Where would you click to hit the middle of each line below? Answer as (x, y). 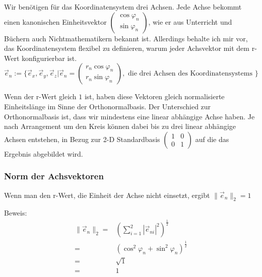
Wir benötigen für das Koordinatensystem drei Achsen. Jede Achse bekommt (123, 7)
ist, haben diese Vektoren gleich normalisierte (154, 96)
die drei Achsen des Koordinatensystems (190, 74)
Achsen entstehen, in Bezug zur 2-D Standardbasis (82, 139)
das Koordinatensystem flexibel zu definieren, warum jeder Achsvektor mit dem (127, 48)
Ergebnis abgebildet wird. (44, 153)
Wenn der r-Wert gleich (40, 96)
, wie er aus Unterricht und (190, 21)
